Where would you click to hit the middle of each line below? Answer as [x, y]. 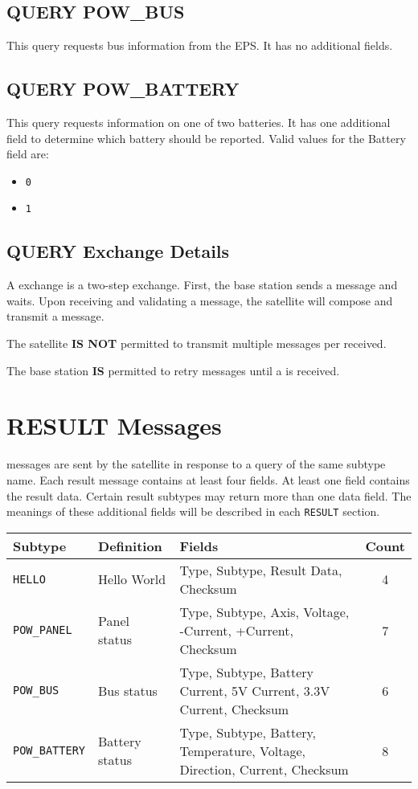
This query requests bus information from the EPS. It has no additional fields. [200, 45]
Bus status [128, 690]
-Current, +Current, [236, 630]
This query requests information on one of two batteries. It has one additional [199, 122]
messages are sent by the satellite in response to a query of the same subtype [196, 464]
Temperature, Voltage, [242, 750]
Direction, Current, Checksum [264, 769]
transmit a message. [55, 316]
